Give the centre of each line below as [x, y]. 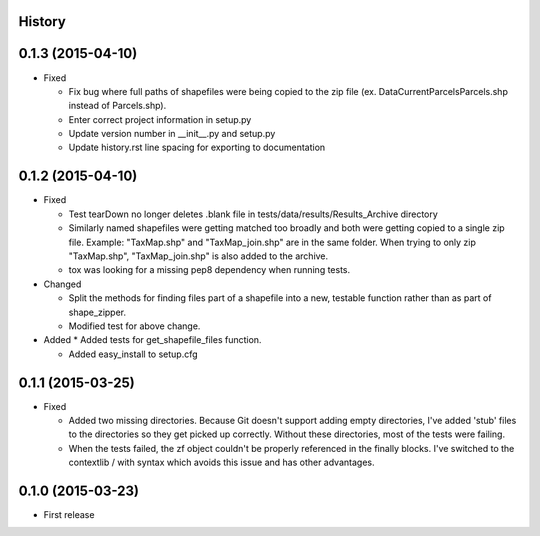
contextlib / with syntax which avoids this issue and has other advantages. [221, 462]
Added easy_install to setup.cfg [133, 354]
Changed [62, 284]
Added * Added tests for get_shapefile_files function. [152, 340]
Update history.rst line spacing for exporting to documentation [197, 147]
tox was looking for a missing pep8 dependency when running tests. [209, 270]
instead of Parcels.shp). [117, 106]
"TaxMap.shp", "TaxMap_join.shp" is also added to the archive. [198, 256]
